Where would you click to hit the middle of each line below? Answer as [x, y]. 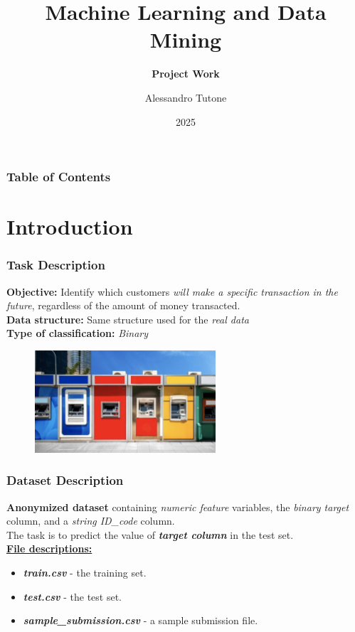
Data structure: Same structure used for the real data [128, 319]
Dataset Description [65, 480]
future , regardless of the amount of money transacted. [123, 305]
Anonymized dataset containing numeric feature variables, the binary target [178, 507]
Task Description [56, 265]
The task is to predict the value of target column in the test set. [150, 534]
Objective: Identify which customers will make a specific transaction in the [172, 291]
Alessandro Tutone [186, 97]
